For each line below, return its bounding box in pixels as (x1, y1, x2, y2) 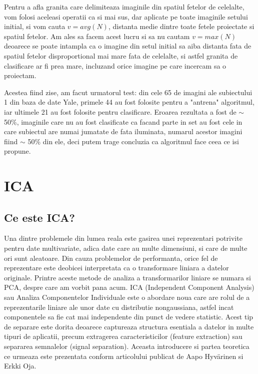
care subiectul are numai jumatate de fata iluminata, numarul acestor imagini (4, 126, 242, 137)
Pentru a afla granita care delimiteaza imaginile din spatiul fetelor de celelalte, (4, 2, 244, 12)
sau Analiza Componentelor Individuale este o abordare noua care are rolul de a (4, 292, 250, 302)
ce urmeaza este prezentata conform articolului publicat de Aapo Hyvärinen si (4, 350, 243, 361)
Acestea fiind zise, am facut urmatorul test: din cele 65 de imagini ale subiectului (4, 87, 252, 97)
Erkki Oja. (4, 360, 36, 371)
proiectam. (4, 70, 36, 81)
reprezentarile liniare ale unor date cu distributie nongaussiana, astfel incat (4, 301, 234, 312)
